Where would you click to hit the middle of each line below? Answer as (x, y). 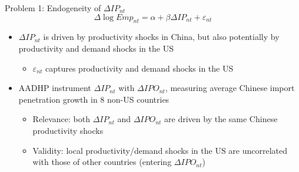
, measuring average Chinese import (230, 88)
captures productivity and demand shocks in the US (139, 68)
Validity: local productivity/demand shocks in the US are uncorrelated (160, 150)
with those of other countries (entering (102, 162)
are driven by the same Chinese (221, 119)
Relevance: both (62, 119)
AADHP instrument (55, 88)
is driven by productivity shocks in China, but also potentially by (161, 37)
